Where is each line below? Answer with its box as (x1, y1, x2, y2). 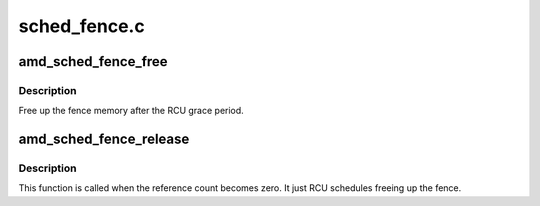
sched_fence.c (18, 15, 145, 37)
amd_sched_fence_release (18, 131, 190, 148)
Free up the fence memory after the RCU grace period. (18, 105, 244, 117)
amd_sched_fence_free (18, 53, 169, 70)
